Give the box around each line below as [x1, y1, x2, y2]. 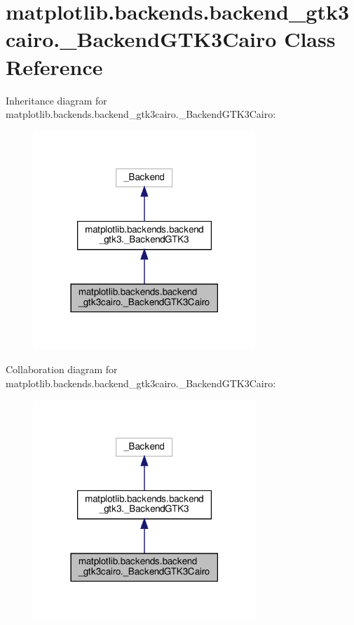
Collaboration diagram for [6, 362, 118, 377]
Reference [6, 52, 103, 81]
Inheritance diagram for [6, 93, 107, 107]
